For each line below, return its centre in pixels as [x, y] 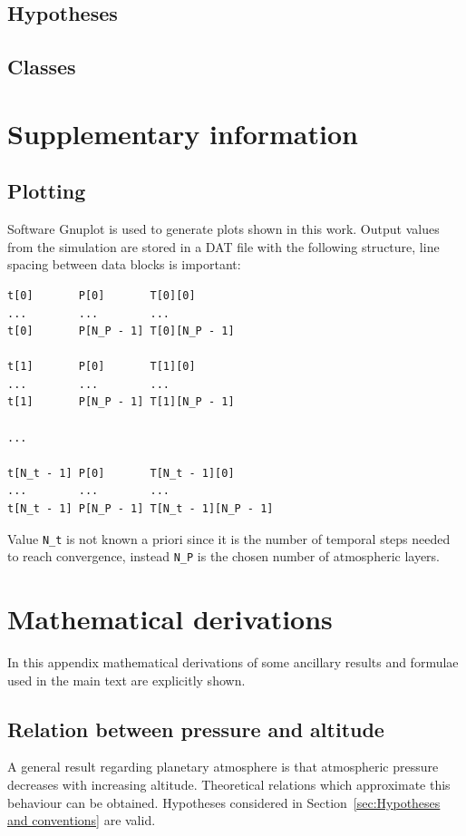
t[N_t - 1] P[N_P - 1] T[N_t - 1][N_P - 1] [141, 509]
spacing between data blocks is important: [124, 264]
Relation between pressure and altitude [196, 729]
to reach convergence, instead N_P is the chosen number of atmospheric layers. [224, 556]
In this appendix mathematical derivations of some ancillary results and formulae [233, 662]
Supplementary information [183, 133]
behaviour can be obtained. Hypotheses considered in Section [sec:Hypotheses [224, 802]
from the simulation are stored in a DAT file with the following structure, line [223, 246]
